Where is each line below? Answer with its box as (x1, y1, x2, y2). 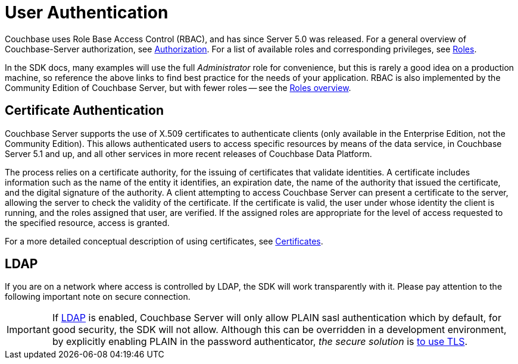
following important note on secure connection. (5, 291, 191, 302)
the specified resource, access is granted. (5, 217, 170, 228)
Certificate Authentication (5, 103, 164, 118)
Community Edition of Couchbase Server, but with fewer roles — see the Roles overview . (5, 82, 351, 93)
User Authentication (5, 2, 168, 23)
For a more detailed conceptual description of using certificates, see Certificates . (5, 236, 323, 246)
